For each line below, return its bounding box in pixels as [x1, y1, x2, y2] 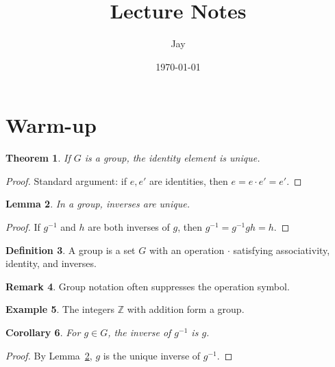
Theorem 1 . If [5, 151, 71, 165]
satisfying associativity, [233, 242, 330, 257]
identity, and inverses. [5, 256, 97, 270]
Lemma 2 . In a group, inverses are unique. [5, 197, 190, 211]
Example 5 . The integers [5, 302, 115, 316]
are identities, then [149, 173, 228, 188]
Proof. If [5, 220, 40, 234]
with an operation [149, 242, 225, 257]
